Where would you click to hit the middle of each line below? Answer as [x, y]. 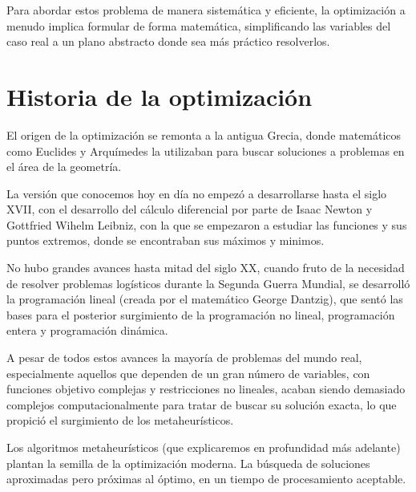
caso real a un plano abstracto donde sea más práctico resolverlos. [168, 41]
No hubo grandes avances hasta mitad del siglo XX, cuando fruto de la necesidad [206, 268]
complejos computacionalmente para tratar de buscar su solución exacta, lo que [202, 404]
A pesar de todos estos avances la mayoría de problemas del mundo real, [184, 358]
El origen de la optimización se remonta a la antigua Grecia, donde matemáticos [204, 134]
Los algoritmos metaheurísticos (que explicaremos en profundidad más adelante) [204, 447]
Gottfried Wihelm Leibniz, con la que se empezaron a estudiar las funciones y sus [207, 224]
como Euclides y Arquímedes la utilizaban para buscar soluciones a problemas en [206, 150]
